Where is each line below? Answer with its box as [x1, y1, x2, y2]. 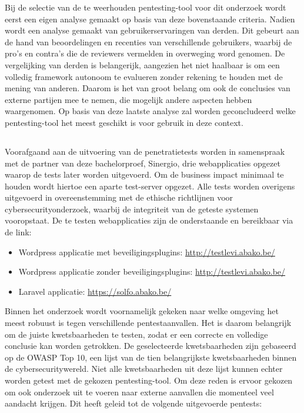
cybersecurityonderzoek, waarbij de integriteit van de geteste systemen [5, 202, 259, 215]
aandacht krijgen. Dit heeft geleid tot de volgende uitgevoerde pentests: [5, 397, 262, 409]
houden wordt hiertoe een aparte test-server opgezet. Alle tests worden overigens [5, 179, 295, 192]
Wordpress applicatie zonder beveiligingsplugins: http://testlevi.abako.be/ [18, 265, 286, 278]
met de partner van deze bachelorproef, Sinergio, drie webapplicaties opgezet [5, 156, 280, 169]
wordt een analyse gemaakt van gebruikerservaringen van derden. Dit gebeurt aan [5, 24, 299, 36]
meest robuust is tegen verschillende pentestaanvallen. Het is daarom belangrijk [5, 317, 292, 329]
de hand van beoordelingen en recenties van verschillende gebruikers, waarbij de [5, 35, 292, 48]
